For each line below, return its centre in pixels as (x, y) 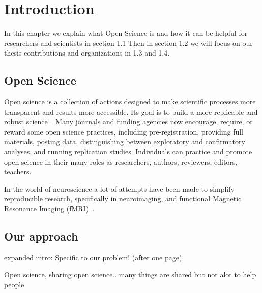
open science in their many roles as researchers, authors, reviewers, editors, (121, 161)
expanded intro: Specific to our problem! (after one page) (93, 257)
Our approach (41, 236)
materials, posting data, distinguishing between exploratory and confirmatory (125, 141)
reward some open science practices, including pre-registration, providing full (124, 131)
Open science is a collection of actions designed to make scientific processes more (130, 102)
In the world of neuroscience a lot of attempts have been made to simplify (119, 188)
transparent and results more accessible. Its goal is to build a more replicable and (131, 111)
